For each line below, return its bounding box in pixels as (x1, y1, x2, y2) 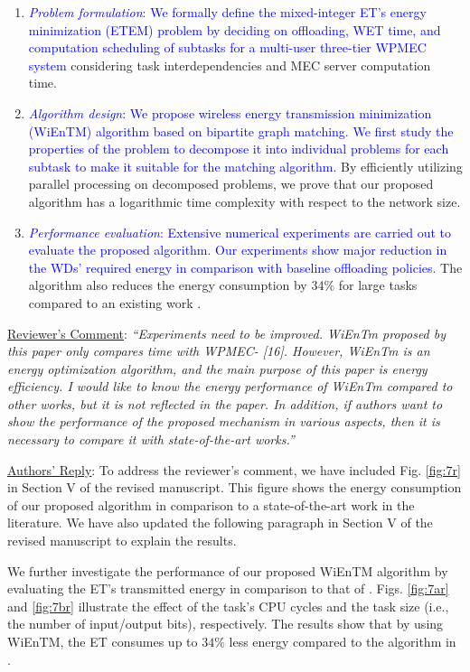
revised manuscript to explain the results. (7, 531, 237, 550)
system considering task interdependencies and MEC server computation (28, 55, 431, 74)
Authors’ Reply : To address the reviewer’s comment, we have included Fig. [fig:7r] (7, 460, 461, 479)
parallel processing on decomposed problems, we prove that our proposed (28, 174, 434, 193)
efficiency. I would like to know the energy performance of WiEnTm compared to (7, 377, 453, 396)
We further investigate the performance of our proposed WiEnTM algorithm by (7, 561, 448, 580)
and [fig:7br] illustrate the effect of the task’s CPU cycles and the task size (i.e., (7, 596, 449, 615)
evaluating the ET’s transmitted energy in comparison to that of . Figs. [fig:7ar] (7, 579, 449, 598)
